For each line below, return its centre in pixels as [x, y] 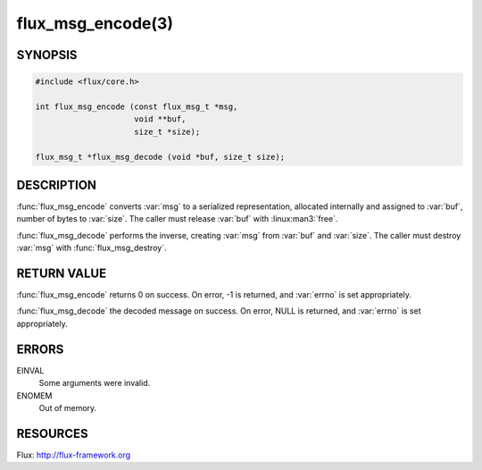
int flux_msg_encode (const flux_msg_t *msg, [137, 106]
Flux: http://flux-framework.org [74, 455]
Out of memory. [68, 407]
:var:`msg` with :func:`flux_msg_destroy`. [91, 248]
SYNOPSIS [47, 55]
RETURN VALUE [62, 273]
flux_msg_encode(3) [95, 23]
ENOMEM [34, 395]
